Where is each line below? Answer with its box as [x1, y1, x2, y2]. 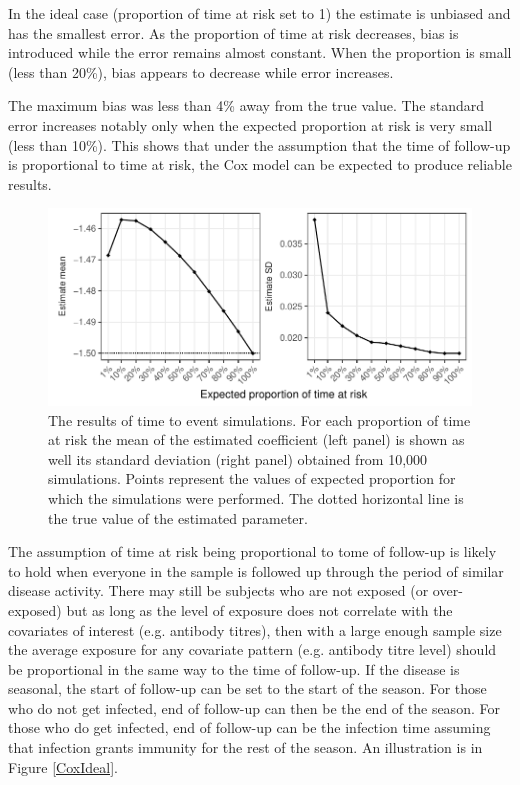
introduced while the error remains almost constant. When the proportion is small [8, 42, 512, 63]
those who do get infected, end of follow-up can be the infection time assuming [8, 717, 491, 738]
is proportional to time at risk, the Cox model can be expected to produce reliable [8, 154, 512, 175]
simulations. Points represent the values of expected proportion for [48, 468, 456, 489]
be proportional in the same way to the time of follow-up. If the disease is [8, 658, 460, 679]
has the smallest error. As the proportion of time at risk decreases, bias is [8, 22, 459, 43]
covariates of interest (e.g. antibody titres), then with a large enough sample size [8, 619, 502, 640]
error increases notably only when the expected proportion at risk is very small [8, 114, 493, 135]
